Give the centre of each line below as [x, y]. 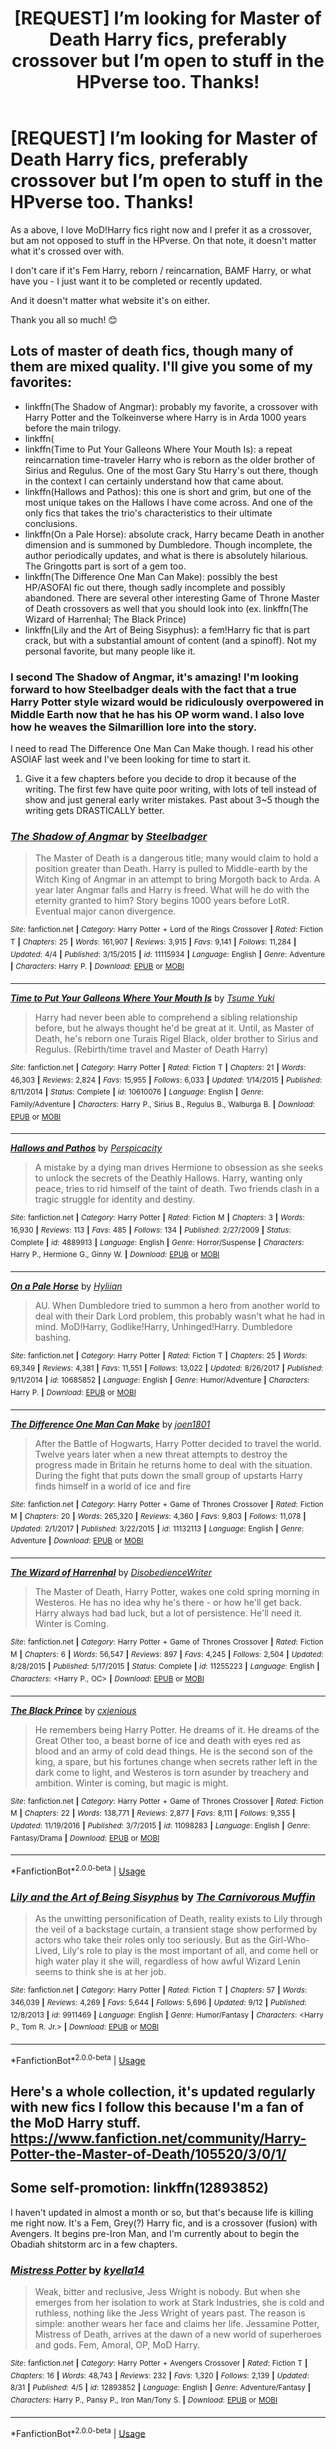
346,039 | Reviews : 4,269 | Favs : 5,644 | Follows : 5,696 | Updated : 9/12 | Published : [158, 2002]
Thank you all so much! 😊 [64, 319]
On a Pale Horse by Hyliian [66, 1286]
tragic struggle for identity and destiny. [115, 1199]
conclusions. [51, 523]
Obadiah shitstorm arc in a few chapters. [94, 2244]
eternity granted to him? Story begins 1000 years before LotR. [162, 901]
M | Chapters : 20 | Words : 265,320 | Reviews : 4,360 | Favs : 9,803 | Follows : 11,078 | [158, 1517]
